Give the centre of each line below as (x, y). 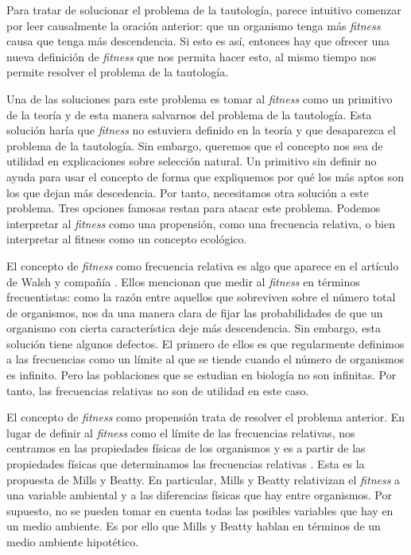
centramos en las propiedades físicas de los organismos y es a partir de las (186, 448)
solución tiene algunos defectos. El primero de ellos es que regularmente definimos (205, 343)
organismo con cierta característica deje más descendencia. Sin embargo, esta (194, 328)
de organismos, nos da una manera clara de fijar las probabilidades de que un (195, 312)
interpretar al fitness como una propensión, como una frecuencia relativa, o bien (201, 223)
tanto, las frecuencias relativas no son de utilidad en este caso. (158, 390)
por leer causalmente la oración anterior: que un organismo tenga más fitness (194, 25)
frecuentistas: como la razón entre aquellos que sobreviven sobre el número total (201, 297)
